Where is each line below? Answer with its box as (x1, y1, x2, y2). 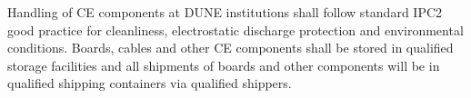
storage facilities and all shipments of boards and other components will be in (7, 55, 440, 74)
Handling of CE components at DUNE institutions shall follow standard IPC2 (7, 3, 443, 21)
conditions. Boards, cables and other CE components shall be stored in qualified (7, 38, 454, 57)
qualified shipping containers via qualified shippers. (7, 73, 292, 93)
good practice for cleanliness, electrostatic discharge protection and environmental (7, 20, 464, 39)
